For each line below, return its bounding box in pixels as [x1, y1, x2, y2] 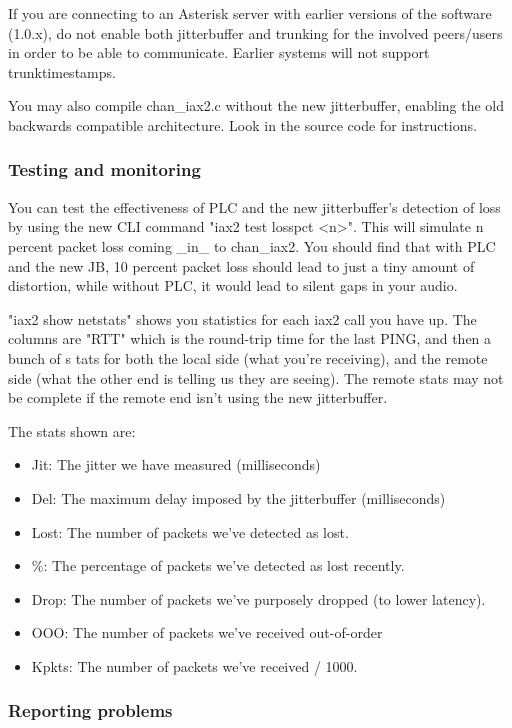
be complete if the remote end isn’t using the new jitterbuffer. [8, 387, 388, 408]
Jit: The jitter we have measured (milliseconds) [31, 454, 321, 475]
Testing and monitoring [8, 157, 201, 182]
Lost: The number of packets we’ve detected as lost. [31, 521, 349, 542]
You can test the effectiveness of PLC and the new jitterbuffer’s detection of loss [8, 196, 501, 217]
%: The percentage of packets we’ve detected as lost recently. [31, 555, 405, 576]
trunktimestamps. [8, 61, 116, 82]
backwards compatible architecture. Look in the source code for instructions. [8, 114, 477, 135]
